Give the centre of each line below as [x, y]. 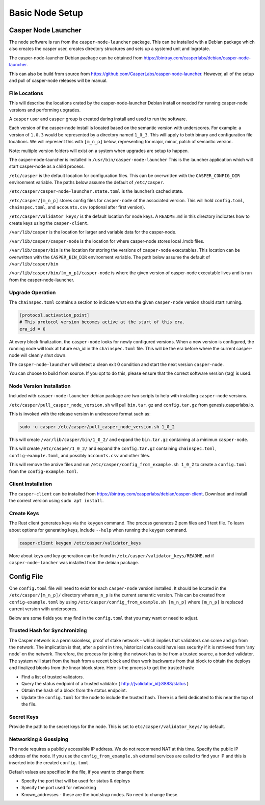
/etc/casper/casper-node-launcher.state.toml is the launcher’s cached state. [96, 191]
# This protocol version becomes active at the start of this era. [102, 322]
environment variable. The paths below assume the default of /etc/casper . [87, 182]
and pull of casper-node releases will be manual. [58, 80]
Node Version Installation [40, 386]
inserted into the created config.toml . [50, 763]
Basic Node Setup [46, 13]
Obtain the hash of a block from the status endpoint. [74, 690]
